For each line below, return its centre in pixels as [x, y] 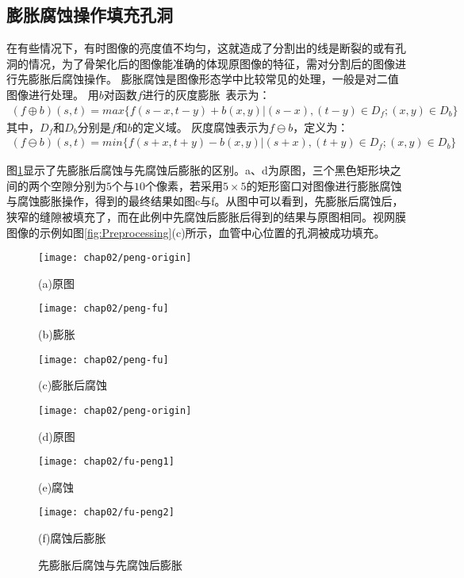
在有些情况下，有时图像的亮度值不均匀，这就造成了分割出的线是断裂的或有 [201, 48]
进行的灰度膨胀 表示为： [206, 94]
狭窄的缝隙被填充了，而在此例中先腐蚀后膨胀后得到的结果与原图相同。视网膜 [206, 217]
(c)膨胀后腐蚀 [73, 385]
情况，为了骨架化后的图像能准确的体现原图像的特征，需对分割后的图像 [211, 63]
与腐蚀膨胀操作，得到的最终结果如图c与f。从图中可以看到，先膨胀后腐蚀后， [205, 201]
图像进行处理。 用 [53, 94]
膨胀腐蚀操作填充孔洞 [90, 15]
